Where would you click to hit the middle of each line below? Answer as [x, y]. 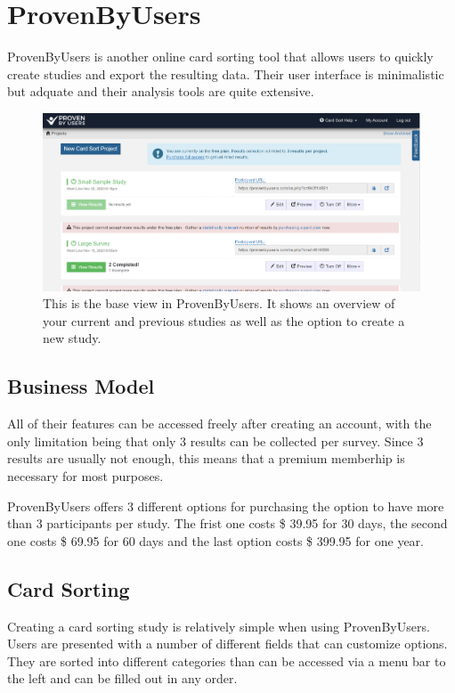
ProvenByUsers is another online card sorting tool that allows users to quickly [220, 57]
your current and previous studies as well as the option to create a [224, 320]
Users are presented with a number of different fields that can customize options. [227, 644]
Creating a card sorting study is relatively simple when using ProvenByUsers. [219, 626]
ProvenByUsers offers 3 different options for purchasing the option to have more [226, 505]
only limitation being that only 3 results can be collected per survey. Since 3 [215, 440]
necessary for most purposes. [85, 476]
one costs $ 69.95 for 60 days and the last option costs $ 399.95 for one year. [215, 540]
